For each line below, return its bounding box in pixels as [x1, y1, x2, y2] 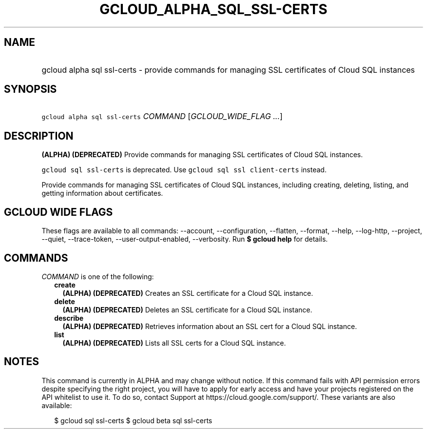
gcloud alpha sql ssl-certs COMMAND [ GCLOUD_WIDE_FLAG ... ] [41, 111, 283, 122]
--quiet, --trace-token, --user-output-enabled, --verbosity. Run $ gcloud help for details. [41, 235, 328, 244]
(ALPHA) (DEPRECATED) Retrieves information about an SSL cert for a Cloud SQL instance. [62, 322, 357, 330]
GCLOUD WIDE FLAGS [4, 206, 113, 218]
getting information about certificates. [41, 189, 163, 198]
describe [54, 313, 84, 322]
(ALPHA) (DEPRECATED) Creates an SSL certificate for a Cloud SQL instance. [62, 289, 313, 297]
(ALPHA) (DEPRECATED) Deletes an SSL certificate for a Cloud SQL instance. [62, 305, 312, 314]
